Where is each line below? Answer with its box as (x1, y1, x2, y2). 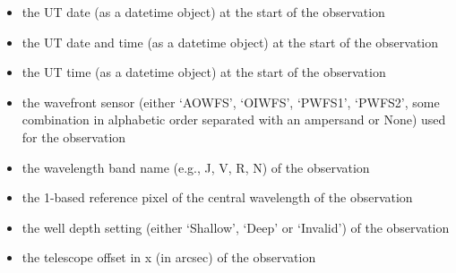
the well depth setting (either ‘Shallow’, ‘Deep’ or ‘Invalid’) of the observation (22, 218, 450, 236)
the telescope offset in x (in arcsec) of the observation (22, 248, 316, 267)
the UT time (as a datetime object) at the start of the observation (22, 63, 386, 81)
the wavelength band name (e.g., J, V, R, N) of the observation (22, 158, 370, 176)
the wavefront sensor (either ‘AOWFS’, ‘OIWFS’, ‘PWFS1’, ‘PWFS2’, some (22, 92, 440, 111)
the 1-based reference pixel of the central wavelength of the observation (22, 188, 413, 207)
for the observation (22, 127, 126, 146)
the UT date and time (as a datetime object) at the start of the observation (22, 32, 439, 51)
